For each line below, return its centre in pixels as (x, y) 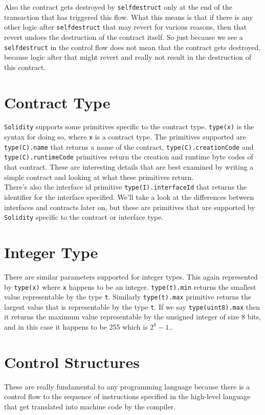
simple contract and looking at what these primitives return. (99, 177)
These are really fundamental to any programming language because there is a (127, 386)
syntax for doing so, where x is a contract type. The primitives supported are (125, 137)
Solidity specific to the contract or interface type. (84, 217)
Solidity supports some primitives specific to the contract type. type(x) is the (129, 126)
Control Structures (72, 362)
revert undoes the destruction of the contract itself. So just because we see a (124, 37)
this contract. (25, 67)
